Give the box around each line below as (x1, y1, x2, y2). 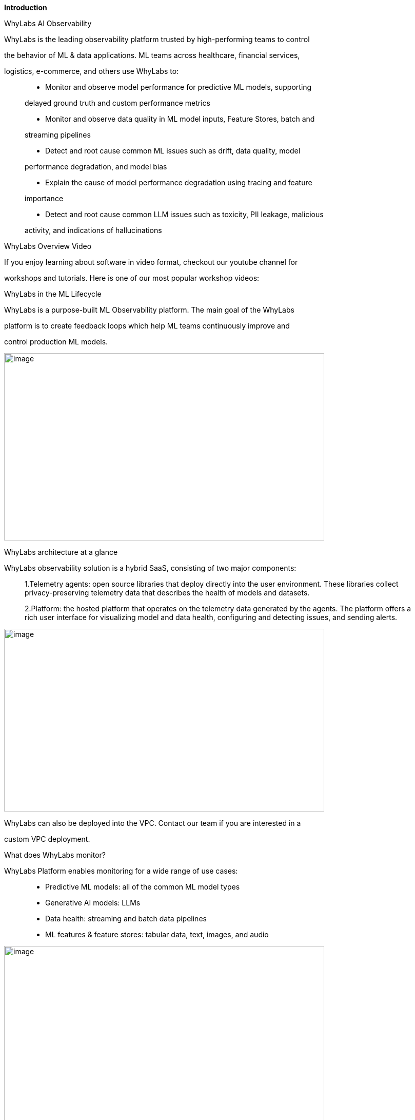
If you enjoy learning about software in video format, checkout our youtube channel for (4, 258, 298, 266)
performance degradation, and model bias (25, 162, 167, 171)
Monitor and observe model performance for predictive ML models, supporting (45, 83, 312, 91)
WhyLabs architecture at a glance (4, 548, 118, 556)
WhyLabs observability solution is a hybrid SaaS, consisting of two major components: (4, 564, 297, 572)
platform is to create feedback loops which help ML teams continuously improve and (4, 321, 290, 330)
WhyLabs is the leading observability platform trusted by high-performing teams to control (4, 35, 310, 44)
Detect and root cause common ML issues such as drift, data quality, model (45, 146, 301, 155)
